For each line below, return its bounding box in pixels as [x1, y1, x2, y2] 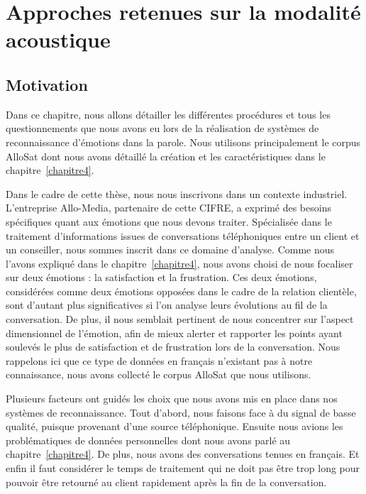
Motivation [6, 73, 88, 95]
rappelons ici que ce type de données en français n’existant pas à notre [6, 353, 313, 368]
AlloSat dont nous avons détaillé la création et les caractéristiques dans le [6, 148, 326, 163]
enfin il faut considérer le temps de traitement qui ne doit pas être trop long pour [6, 461, 360, 476]
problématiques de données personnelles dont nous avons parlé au [6, 432, 291, 447]
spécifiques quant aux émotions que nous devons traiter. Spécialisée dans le [6, 214, 332, 229]
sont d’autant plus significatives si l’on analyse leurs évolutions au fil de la [6, 297, 328, 312]
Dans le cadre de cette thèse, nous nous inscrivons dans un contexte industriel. [6, 186, 348, 201]
